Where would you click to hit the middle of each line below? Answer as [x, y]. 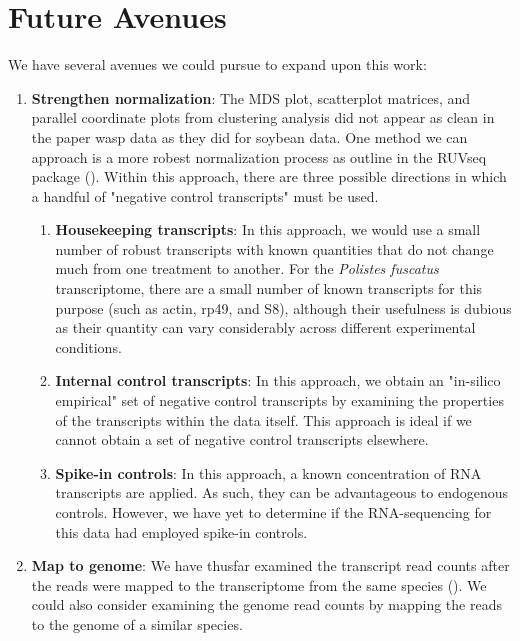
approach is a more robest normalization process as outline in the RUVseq [259, 156]
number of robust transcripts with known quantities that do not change [274, 248]
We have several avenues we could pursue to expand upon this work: [217, 64]
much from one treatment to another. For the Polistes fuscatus [247, 268]
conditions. [88, 346]
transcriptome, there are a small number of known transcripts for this [269, 288]
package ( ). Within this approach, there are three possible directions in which [269, 176]
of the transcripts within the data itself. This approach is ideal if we [263, 419]
